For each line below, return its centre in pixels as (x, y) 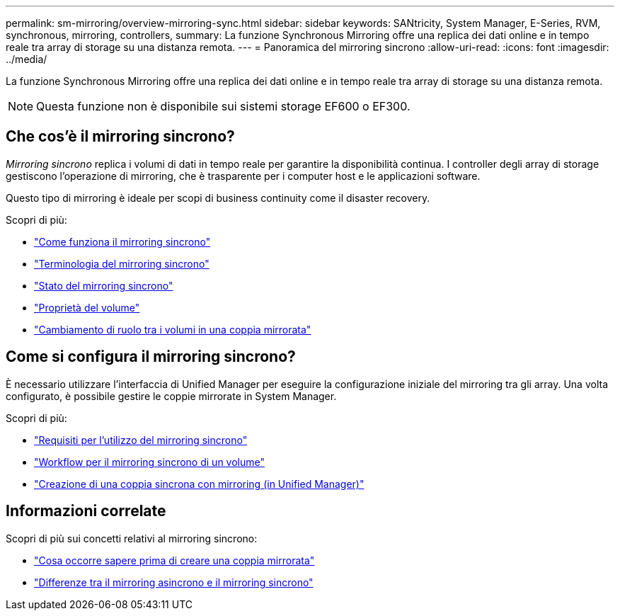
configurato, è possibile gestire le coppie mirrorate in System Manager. (171, 396)
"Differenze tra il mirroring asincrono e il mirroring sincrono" (174, 582)
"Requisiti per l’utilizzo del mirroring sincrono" (141, 440)
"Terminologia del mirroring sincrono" (122, 263)
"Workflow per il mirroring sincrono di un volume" (149, 462)
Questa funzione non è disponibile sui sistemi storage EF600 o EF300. (223, 106)
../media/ (27, 59)
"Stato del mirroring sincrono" (104, 285)
